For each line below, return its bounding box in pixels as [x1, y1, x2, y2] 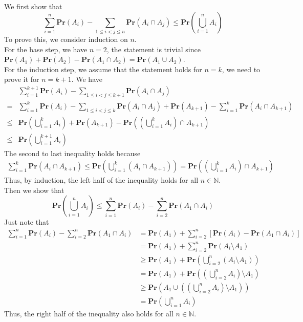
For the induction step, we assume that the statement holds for [4, 63, 202, 74]
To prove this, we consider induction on [4, 33, 128, 44]
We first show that [4, 1, 62, 11]
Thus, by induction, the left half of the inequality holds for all [4, 175, 199, 185]
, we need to [222, 63, 261, 74]
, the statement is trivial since [106, 44, 201, 54]
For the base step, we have [4, 44, 88, 54]
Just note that [4, 217, 49, 227]
